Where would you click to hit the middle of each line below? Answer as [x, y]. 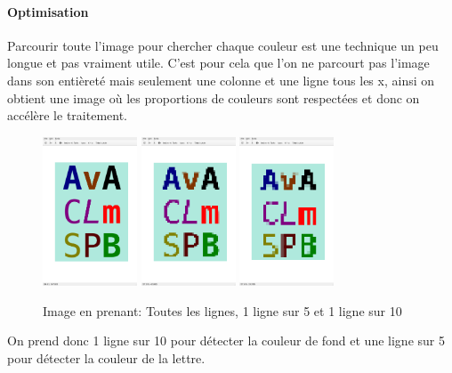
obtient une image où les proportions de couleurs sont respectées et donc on [214, 97]
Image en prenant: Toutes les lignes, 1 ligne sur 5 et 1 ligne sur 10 [222, 310]
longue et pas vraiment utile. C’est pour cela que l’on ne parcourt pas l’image [218, 63]
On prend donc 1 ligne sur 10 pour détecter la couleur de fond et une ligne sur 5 [226, 341]
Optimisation [48, 11]
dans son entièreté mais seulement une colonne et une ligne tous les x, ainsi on [221, 80]
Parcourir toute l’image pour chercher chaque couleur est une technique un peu [223, 45]
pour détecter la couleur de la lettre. [106, 357]
